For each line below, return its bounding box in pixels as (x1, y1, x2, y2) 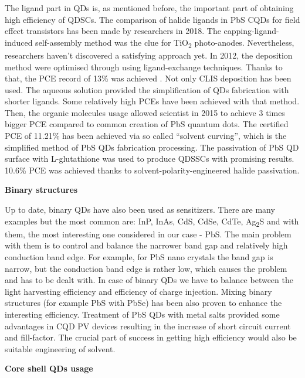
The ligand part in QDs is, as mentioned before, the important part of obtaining (5, 2, 294, 13)
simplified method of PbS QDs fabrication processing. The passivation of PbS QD (5, 141, 299, 153)
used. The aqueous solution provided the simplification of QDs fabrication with (5, 83, 289, 96)
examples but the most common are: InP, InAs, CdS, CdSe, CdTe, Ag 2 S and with (5, 214, 299, 229)
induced (5, 36, 33, 48)
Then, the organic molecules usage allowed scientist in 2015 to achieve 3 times (5, 106, 285, 118)
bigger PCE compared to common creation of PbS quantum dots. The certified (5, 118, 289, 130)
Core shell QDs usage (5, 362, 93, 374)
